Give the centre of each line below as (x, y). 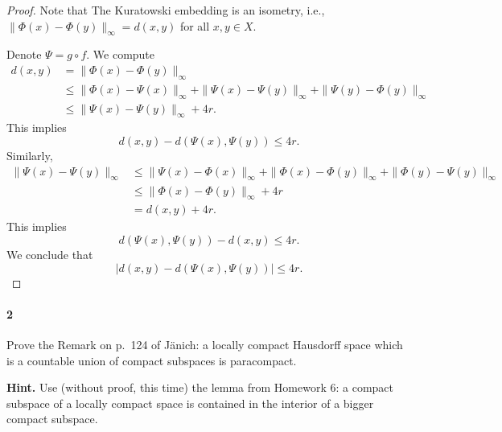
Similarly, (30, 156)
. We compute (121, 54)
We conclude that (50, 254)
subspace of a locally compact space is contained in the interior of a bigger (190, 403)
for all (195, 25)
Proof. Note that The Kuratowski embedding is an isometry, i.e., (166, 10)
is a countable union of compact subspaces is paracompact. (152, 360)
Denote (24, 54)
